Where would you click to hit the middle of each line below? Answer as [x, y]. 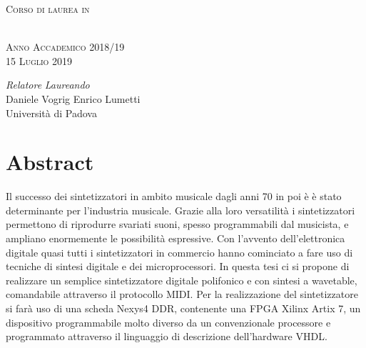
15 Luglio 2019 [39, 60]
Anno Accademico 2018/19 [65, 47]
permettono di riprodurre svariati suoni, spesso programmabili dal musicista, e [177, 224]
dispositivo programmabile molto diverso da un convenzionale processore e [168, 322]
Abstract [50, 162]
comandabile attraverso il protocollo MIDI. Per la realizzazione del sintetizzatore [182, 294]
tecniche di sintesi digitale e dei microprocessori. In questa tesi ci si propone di [178, 266]
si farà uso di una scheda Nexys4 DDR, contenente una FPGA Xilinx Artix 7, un [183, 308]
